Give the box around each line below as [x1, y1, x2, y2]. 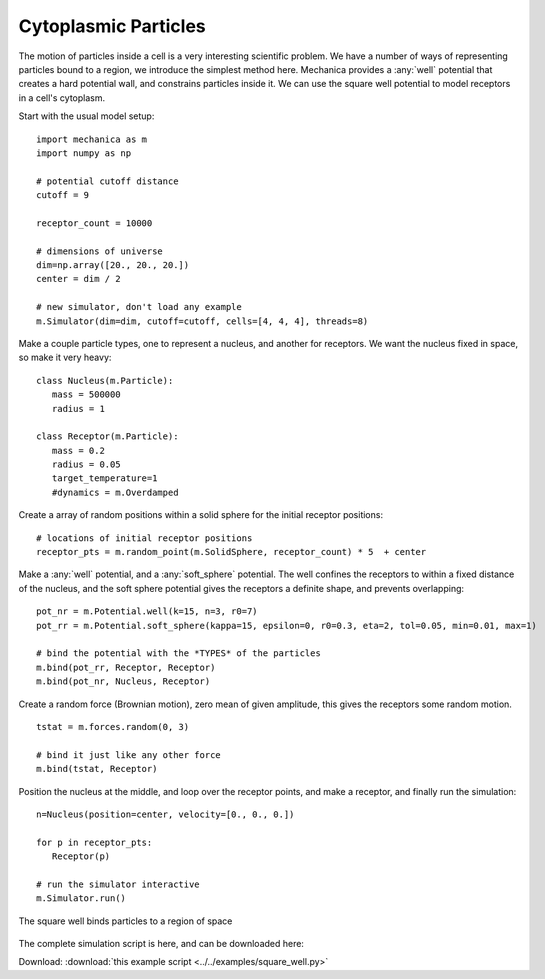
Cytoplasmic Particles [18, 15, 207, 37]
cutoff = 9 [36, 190, 90, 201]
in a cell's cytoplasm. [18, 91, 106, 104]
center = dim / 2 [36, 273, 121, 285]
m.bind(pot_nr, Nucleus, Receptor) [36, 676, 211, 687]
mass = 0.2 [51, 445, 105, 456]
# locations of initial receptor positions [36, 532, 253, 544]
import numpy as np [36, 147, 132, 159]
